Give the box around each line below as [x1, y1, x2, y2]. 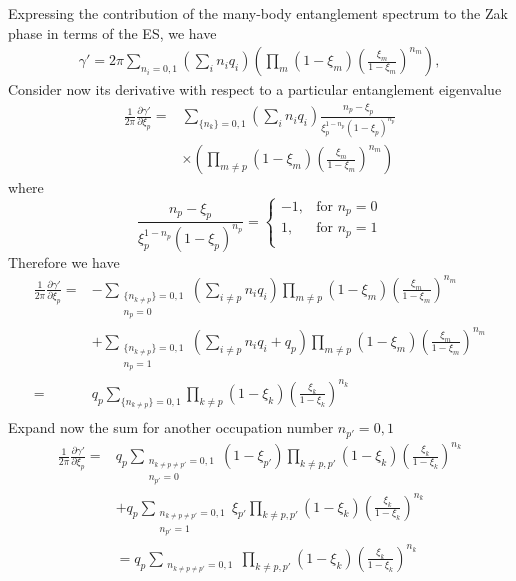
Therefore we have [8, 251, 120, 272]
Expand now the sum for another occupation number [8, 417, 334, 438]
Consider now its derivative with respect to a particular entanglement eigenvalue [8, 79, 502, 100]
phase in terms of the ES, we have [8, 22, 217, 43]
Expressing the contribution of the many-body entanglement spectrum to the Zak [8, 3, 508, 23]
